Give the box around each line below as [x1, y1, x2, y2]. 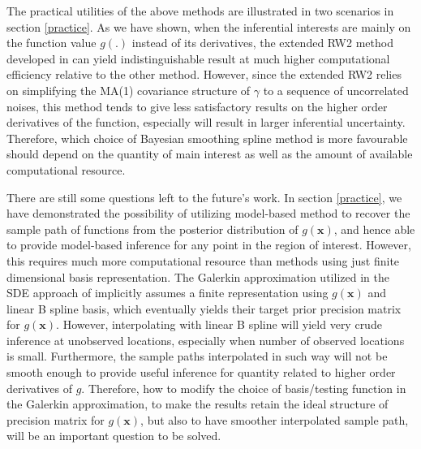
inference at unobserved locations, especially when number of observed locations [6, 331, 405, 348]
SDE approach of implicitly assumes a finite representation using [6, 284, 329, 301]
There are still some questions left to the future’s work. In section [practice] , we [6, 188, 402, 205]
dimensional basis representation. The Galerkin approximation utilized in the [6, 268, 389, 285]
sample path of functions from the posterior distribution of [6, 220, 299, 237]
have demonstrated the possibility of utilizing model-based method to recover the [6, 205, 410, 222]
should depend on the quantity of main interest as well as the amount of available [6, 145, 413, 162]
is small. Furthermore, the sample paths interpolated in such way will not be [6, 348, 388, 365]
